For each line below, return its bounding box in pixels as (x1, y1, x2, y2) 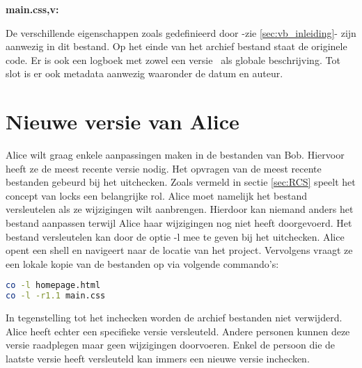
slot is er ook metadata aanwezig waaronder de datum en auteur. (6, 66, 283, 81)
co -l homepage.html (6, 280, 101, 291)
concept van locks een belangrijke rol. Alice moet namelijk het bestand (6, 188, 308, 202)
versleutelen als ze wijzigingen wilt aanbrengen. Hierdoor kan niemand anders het (6, 202, 354, 216)
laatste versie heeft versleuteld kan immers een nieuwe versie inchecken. (6, 351, 310, 365)
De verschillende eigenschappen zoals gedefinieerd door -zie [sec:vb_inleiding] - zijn (6, 25, 356, 40)
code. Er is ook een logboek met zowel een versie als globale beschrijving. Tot (6, 52, 340, 67)
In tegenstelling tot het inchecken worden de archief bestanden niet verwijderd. (6, 310, 343, 325)
